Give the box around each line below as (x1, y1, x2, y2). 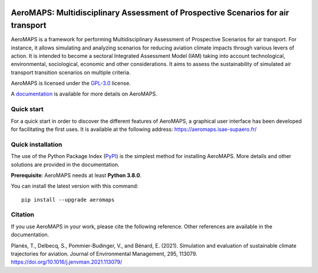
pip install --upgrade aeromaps (21, 196, 115, 203)
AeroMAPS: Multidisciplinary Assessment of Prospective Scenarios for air (11, 8, 290, 18)
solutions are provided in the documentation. (11, 161, 120, 168)
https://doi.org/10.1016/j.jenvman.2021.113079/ (11, 258, 122, 265)
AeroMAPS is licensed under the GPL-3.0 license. (11, 80, 131, 87)
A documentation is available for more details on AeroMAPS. (11, 90, 158, 97)
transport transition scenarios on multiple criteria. (11, 68, 131, 76)
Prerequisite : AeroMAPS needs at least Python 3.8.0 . (11, 172, 142, 179)
